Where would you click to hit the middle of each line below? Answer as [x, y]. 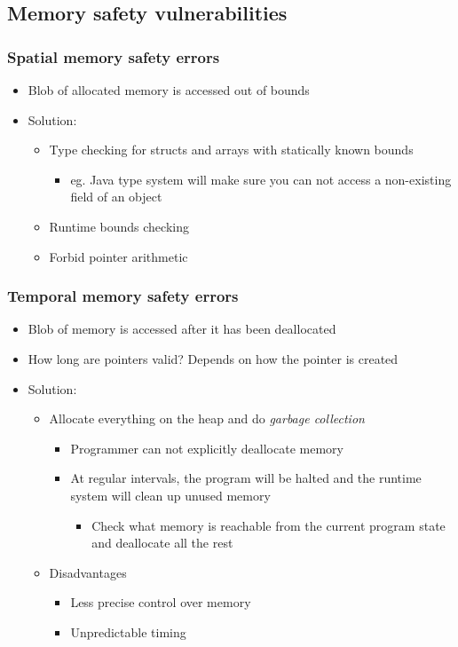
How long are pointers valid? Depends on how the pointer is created [213, 358]
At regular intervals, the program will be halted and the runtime [246, 478]
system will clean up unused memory [170, 495]
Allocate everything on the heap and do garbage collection [207, 418]
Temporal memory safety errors [123, 296]
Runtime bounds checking [119, 226]
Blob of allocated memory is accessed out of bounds [169, 90]
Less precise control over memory [161, 602]
